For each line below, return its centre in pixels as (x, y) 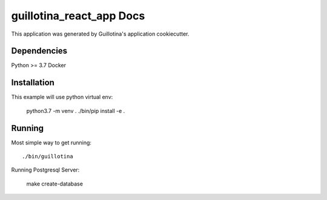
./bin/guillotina (48, 156)
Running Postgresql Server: (45, 170)
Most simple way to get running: (51, 143)
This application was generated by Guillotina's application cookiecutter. (100, 34)
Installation (33, 82)
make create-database (54, 184)
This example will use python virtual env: (62, 97)
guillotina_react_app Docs (78, 16)
